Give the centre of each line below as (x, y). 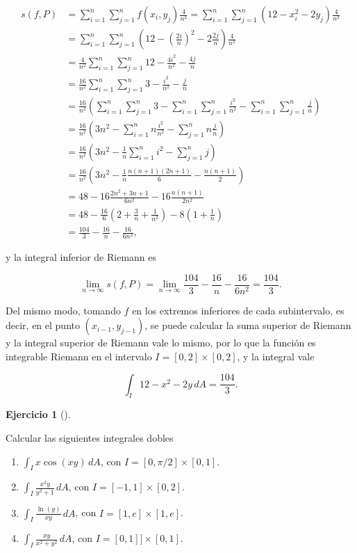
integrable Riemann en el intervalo (79, 356)
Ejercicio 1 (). (38, 414)
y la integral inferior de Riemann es (81, 257)
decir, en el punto (43, 325)
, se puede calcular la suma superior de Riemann (248, 325)
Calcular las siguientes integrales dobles (90, 438)
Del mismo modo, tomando (63, 310)
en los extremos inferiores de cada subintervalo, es (238, 310)
